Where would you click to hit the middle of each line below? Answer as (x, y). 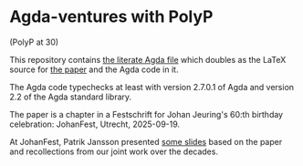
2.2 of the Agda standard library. (71, 97)
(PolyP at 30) (34, 42)
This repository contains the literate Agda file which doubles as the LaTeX (148, 59)
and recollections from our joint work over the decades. (114, 151)
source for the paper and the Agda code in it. (94, 69)
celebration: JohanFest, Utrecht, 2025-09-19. (95, 124)
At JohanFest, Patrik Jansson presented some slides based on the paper (146, 141)
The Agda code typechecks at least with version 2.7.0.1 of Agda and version (152, 87)
